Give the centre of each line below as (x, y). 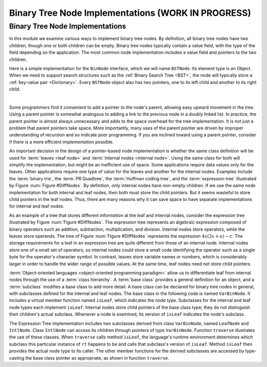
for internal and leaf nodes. (37, 206)
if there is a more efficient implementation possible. (61, 142)
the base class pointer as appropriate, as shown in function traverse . (97, 358)
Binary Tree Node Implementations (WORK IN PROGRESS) (130, 13)
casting (17, 358)
